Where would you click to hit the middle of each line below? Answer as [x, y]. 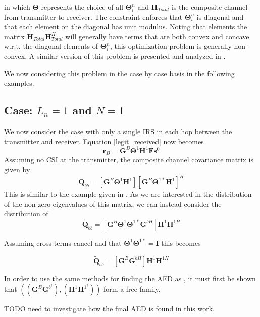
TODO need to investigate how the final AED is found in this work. [109, 309]
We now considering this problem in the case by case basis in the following [119, 73]
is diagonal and [220, 16]
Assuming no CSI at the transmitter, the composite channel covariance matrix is [129, 160]
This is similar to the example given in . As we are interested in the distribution [128, 194]
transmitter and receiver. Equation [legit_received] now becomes [104, 141]
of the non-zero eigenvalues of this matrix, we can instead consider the [113, 203]
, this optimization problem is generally [171, 46]
